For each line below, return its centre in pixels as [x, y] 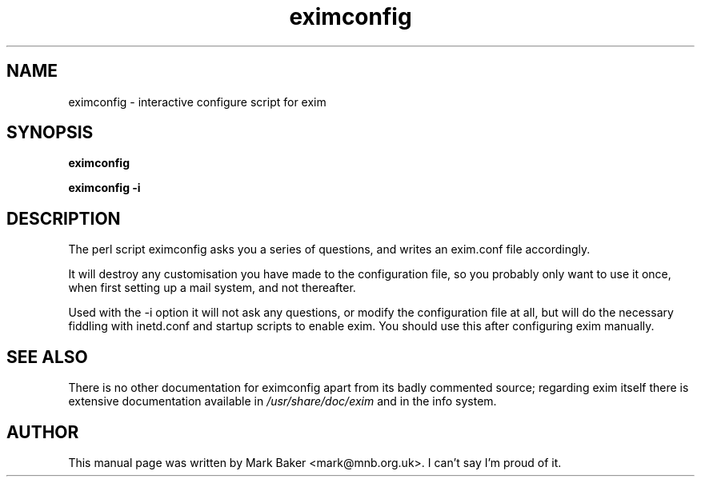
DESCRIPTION [64, 218]
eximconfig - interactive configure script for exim [197, 102]
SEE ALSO [47, 357]
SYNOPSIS [50, 133]
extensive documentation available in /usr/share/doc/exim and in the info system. [282, 401]
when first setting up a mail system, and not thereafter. [212, 288]
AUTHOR [43, 432]
